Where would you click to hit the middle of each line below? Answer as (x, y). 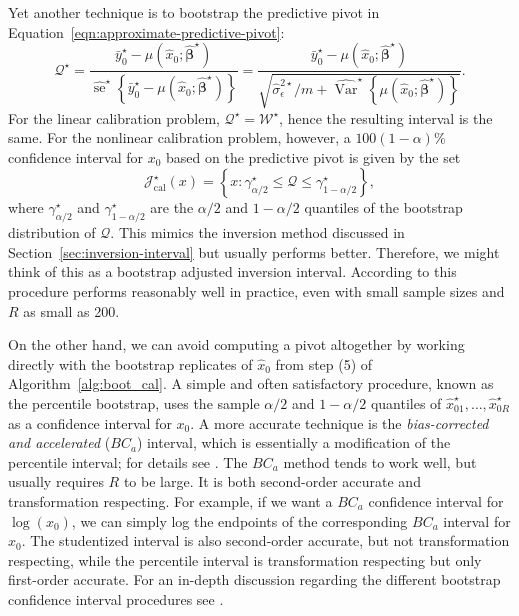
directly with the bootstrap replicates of (130, 363)
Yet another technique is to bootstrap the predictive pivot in (194, 12)
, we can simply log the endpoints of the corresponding (239, 520)
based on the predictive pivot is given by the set (313, 156)
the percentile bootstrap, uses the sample (134, 402)
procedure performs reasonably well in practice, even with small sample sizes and (256, 290)
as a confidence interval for (90, 422)
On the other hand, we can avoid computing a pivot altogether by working (236, 344)
